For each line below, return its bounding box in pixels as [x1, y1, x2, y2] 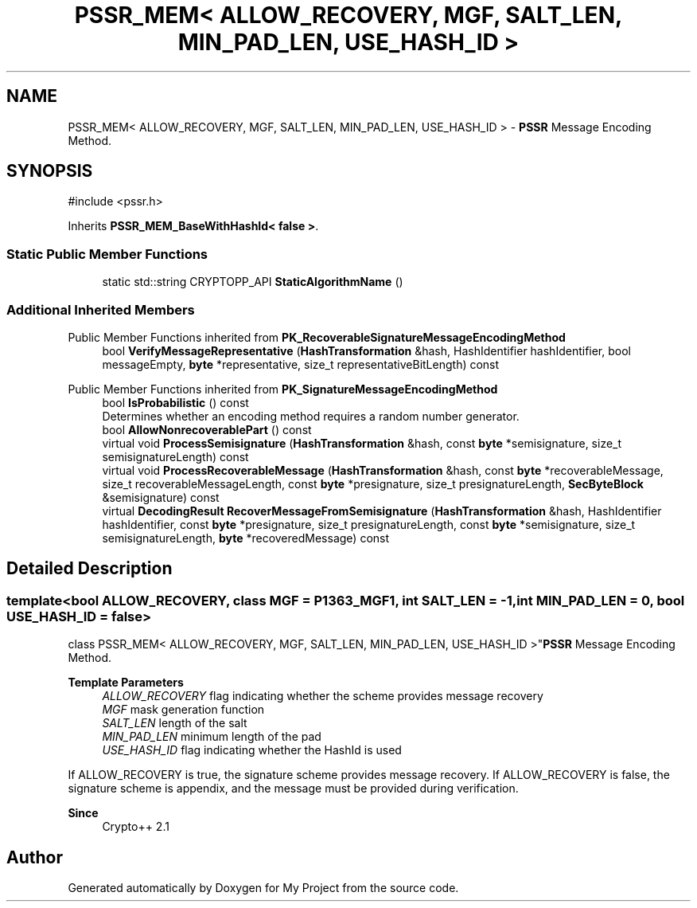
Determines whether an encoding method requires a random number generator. [102, 409, 520, 423]
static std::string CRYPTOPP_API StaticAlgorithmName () [102, 275, 403, 289]
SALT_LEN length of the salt [102, 716, 247, 730]
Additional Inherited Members [6, 301, 195, 318]
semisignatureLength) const [102, 449, 249, 464]
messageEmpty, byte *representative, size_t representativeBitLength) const [102, 357, 500, 371]
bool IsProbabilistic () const [102, 395, 249, 409]
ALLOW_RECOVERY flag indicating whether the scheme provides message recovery [102, 689, 543, 703]
